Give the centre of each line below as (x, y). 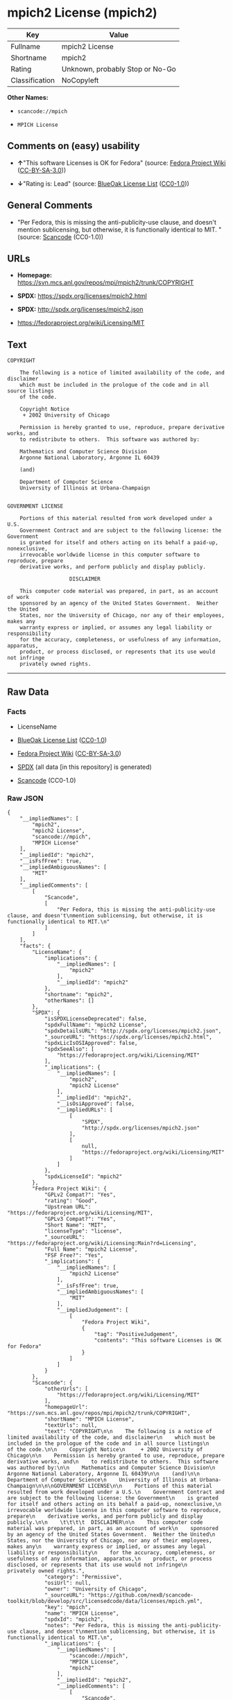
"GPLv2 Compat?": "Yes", (80, 1195)
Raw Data (28, 692)
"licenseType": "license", (83, 1231)
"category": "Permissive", (83, 1577)
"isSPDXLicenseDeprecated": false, (96, 1019)
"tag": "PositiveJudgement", (136, 1335)
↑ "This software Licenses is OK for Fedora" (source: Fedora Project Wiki (121, 163)
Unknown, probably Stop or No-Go (119, 69)
